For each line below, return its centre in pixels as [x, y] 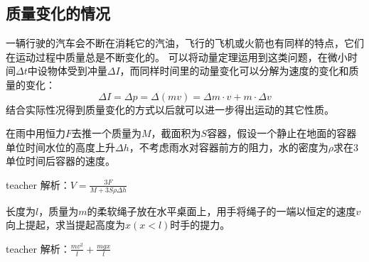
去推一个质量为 [107, 133]
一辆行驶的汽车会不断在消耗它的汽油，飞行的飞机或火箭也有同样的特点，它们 [185, 43]
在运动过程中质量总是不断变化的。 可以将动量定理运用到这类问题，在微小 [177, 56]
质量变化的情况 [58, 13]
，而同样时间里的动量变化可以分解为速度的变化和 [234, 71]
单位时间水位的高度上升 [60, 147]
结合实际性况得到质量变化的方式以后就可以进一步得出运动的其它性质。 [170, 109]
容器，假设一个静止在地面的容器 [282, 133]
